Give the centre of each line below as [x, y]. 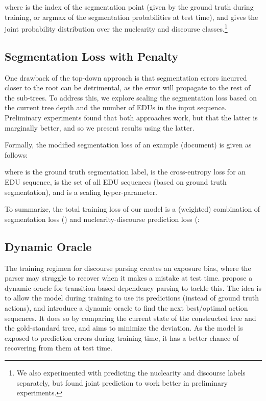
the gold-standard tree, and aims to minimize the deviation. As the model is [124, 328]
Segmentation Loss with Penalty [92, 56]
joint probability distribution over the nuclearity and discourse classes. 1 [116, 28]
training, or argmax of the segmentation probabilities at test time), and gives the [131, 17]
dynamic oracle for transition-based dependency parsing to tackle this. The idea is [133, 287]
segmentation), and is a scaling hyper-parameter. [81, 192]
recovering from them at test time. [58, 348]
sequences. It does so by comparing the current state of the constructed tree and [130, 318]
